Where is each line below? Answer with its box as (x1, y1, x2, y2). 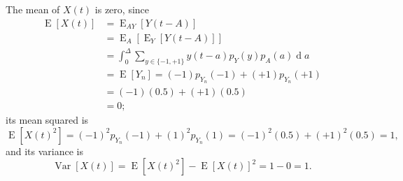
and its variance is (6, 143, 84, 158)
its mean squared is (6, 113, 89, 127)
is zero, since (94, 2, 150, 16)
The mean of (6, 2, 60, 16)
